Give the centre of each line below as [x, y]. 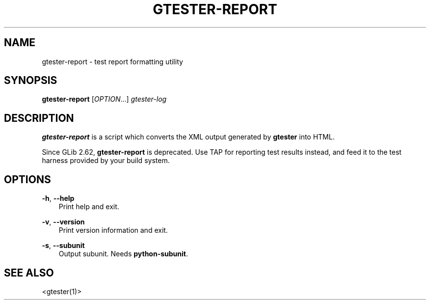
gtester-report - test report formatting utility [112, 61]
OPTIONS [27, 179]
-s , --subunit [63, 246]
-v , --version [63, 222]
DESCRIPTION [39, 118]
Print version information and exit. [113, 230]
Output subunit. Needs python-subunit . [123, 254]
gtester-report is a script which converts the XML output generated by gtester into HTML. [188, 137]
